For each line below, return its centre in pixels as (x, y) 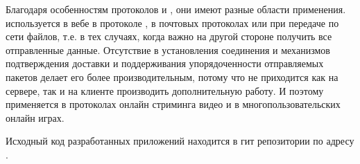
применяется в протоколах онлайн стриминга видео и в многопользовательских (173, 104)
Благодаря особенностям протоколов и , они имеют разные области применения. (176, 9)
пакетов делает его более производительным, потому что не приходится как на (172, 76)
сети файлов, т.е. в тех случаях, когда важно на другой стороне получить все (169, 36)
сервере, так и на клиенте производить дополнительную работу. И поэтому (165, 90)
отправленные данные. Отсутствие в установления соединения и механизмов (168, 49)
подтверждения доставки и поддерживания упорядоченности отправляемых (165, 63)
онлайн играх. (35, 117)
